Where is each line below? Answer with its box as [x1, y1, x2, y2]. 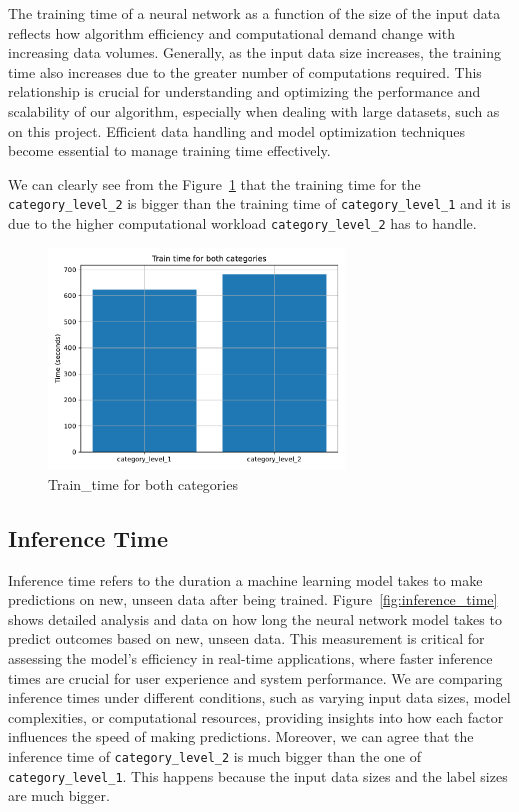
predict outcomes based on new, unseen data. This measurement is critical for [8, 628, 485, 649]
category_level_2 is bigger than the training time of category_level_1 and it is [8, 193, 511, 214]
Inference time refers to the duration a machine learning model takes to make [8, 569, 483, 590]
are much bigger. [8, 785, 110, 806]
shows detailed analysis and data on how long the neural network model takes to [8, 608, 502, 629]
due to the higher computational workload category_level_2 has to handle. [8, 213, 477, 233]
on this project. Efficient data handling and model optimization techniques [8, 120, 465, 141]
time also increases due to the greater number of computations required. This [8, 61, 482, 82]
